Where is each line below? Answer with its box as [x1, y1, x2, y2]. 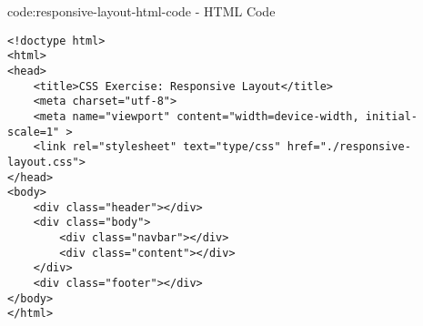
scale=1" [7, 125, 60, 138]
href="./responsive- [287, 140, 411, 154]
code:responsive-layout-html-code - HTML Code [7, 2, 276, 20]
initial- [365, 109, 418, 123]
